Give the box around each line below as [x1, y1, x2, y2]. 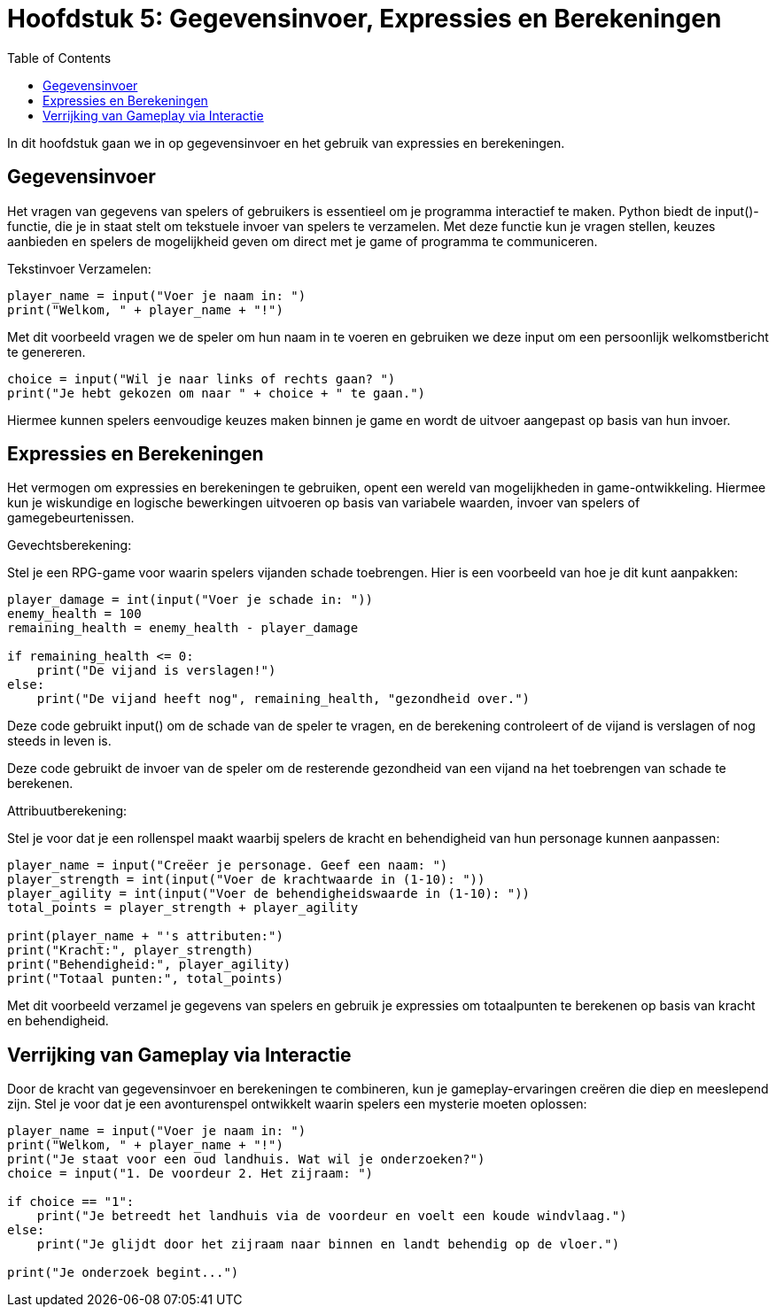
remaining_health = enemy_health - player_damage [7, 621, 359, 636]
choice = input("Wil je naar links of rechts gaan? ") [7, 371, 396, 386]
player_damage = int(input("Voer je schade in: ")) [7, 592, 374, 607]
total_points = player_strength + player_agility [7, 900, 359, 916]
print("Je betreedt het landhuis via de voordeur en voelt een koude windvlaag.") [36, 1209, 627, 1224]
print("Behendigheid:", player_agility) [7, 957, 291, 972]
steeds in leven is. [7, 733, 112, 749]
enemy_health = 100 [7, 607, 142, 622]
